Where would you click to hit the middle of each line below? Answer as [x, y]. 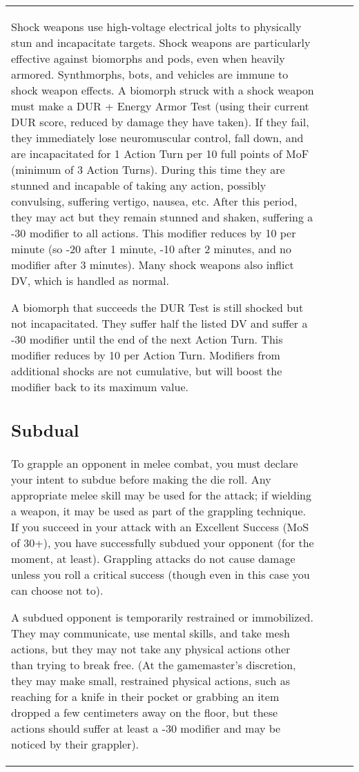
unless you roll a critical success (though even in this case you [161, 574]
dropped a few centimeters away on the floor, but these [145, 712]
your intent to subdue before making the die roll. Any [141, 479]
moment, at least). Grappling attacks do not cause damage [153, 558]
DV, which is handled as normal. [90, 280]
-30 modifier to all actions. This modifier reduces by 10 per [154, 233]
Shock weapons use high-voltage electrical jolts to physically [156, 27]
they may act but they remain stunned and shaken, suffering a [162, 217]
